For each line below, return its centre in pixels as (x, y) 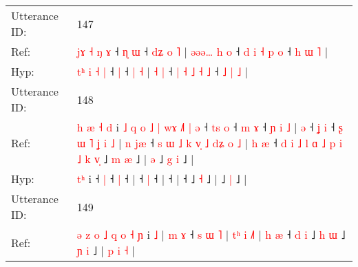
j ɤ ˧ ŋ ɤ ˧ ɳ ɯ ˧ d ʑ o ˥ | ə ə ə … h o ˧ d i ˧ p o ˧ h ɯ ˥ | (202, 51)
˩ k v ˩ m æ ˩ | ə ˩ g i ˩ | (135, 159)
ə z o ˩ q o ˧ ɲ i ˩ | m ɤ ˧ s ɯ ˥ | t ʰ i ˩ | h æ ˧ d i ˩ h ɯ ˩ (211, 234)
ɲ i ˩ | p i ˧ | (106, 250)
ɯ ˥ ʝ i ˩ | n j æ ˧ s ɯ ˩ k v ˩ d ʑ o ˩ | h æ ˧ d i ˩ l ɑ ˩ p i (210, 143)
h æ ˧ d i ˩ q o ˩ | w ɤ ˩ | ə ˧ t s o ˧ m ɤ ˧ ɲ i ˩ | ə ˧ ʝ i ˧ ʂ (210, 127)
